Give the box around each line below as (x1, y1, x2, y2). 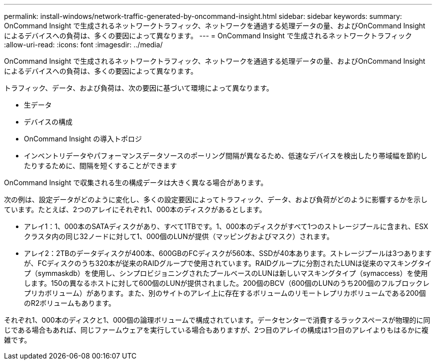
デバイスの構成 (24, 118, 73, 126)
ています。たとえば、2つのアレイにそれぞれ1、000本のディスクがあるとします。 (4, 205, 266, 214)
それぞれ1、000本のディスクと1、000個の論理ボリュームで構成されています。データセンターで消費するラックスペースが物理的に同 (4, 316, 431, 324)
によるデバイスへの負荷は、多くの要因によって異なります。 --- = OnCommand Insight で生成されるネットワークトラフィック (4, 31, 412, 40)
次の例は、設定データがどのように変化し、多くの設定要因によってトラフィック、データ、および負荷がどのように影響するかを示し (4, 195, 428, 204)
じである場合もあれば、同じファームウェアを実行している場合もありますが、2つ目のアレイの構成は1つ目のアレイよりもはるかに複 (4, 326, 429, 334)
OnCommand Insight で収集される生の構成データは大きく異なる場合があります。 (4, 178, 268, 187)
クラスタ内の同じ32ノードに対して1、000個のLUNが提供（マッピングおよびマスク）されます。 (24, 232, 334, 241)
